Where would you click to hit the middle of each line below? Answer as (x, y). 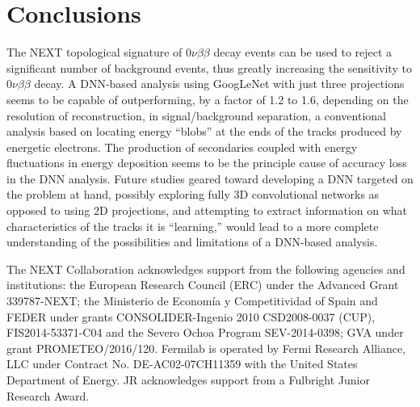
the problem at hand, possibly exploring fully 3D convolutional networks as (193, 194)
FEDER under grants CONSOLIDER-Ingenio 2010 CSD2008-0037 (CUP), (191, 316)
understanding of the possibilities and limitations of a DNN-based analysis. (192, 242)
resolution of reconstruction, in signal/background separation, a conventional (196, 115)
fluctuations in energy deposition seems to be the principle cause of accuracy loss (207, 163)
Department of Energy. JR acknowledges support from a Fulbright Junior (189, 380)
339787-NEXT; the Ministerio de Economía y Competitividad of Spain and (192, 301)
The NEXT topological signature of (94, 52)
